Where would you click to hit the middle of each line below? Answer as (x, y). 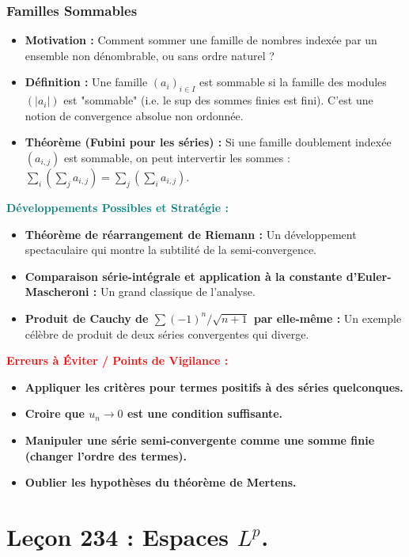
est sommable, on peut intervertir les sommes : (177, 157)
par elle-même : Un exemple (328, 318)
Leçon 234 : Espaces (118, 536)
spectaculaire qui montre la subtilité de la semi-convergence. (170, 250)
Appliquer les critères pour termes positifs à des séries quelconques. (214, 386)
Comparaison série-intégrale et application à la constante (184, 276)
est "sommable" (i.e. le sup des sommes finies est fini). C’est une (218, 100)
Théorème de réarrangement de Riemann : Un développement (191, 234)
